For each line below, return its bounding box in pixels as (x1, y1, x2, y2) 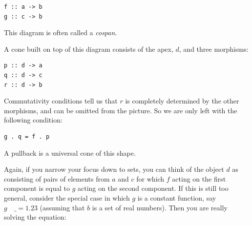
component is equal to (4, 183, 70, 193)
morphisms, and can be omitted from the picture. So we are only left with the (4, 105, 237, 115)
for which (136, 173, 165, 184)
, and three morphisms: (179, 43, 249, 54)
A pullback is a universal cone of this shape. (4, 147, 136, 158)
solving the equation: (4, 212, 66, 222)
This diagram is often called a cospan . (4, 27, 117, 38)
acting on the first (172, 173, 226, 184)
